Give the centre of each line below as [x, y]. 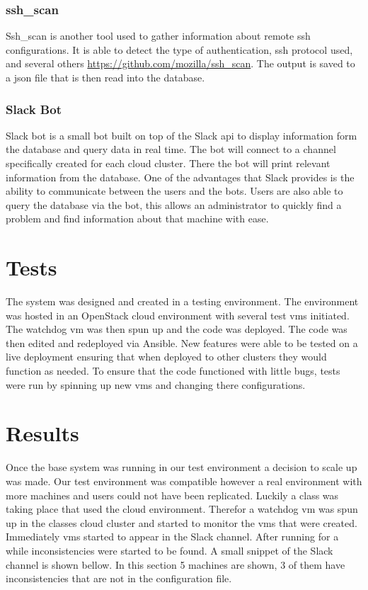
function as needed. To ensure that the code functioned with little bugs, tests [173, 371]
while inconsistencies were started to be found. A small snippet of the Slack [169, 550]
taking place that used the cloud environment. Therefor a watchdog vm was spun [182, 509]
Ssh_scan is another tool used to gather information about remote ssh [158, 36]
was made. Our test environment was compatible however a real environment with [184, 481]
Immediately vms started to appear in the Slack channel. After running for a [172, 537]
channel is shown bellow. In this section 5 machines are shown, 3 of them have [176, 564]
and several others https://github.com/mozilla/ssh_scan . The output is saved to [180, 63]
